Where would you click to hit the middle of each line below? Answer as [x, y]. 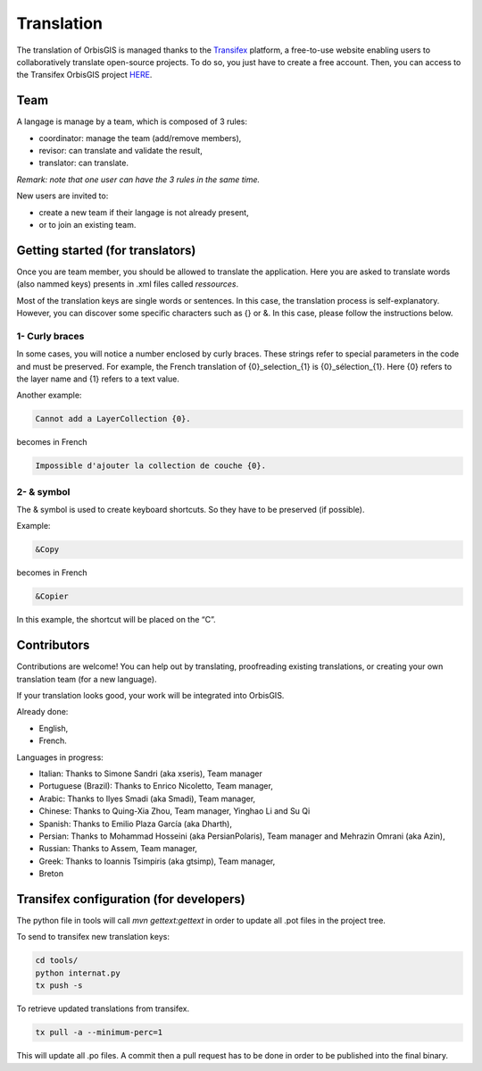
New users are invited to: [62, 196]
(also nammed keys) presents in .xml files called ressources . [128, 284]
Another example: [49, 395]
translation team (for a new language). [87, 679]
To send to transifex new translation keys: [93, 937]
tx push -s [59, 986]
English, [54, 728]
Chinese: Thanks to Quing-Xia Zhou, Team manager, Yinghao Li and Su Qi [175, 811]
